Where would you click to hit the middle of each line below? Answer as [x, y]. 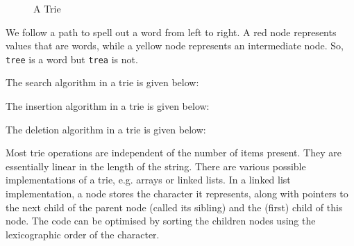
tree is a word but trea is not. [72, 59]
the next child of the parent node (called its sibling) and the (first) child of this [174, 207]
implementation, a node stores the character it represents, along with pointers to [177, 193]
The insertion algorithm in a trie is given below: [108, 106]
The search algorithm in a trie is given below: [102, 82]
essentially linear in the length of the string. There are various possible [156, 166]
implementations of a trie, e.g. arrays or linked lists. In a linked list [148, 180]
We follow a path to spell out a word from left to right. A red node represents [171, 32]
